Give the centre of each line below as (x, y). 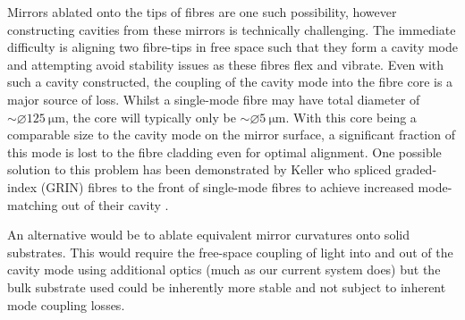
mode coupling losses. (66, 304)
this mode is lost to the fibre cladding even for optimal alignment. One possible (224, 152)
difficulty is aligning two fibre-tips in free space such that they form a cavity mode (233, 47)
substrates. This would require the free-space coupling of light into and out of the (230, 252)
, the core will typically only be (150, 117)
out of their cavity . (115, 204)
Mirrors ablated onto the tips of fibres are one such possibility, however (202, 12)
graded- (416, 169)
